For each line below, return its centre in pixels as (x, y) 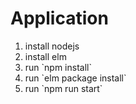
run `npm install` (58, 67)
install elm (45, 56)
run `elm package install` (75, 78)
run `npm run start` (63, 88)
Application (59, 18)
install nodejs (52, 46)
